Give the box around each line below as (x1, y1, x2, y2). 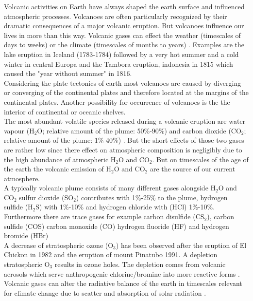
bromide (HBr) (4, 230, 49, 241)
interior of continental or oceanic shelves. (4, 106, 126, 116)
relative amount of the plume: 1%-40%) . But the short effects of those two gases (4, 135, 244, 145)
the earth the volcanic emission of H (4, 164, 112, 174)
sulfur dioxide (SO (19, 192, 74, 202)
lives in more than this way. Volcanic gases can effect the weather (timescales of (4, 30, 241, 40)
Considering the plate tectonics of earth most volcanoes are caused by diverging (4, 77, 241, 88)
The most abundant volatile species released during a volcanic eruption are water (4, 116, 246, 126)
